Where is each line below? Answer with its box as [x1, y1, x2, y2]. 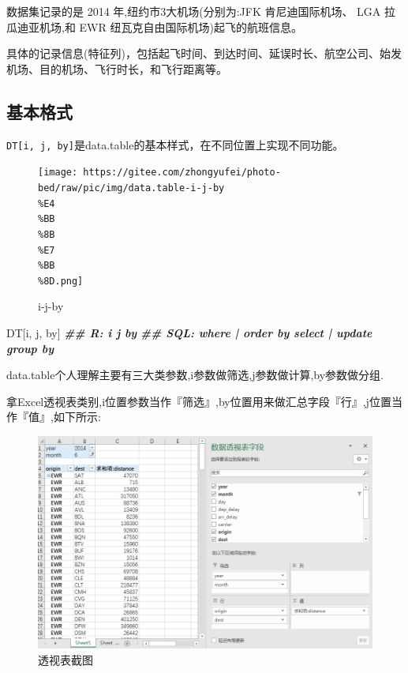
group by [6, 340, 54, 356]
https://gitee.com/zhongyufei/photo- [83, 167, 281, 179]
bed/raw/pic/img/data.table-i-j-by [38, 182, 225, 194]
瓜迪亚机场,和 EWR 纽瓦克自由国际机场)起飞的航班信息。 [6, 18, 302, 35]
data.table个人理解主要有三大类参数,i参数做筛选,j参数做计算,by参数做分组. [6, 367, 384, 383]
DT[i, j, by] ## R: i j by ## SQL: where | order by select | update [6, 325, 372, 341]
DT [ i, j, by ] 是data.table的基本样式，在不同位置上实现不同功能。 [6, 136, 344, 152]
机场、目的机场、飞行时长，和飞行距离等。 [6, 60, 227, 77]
